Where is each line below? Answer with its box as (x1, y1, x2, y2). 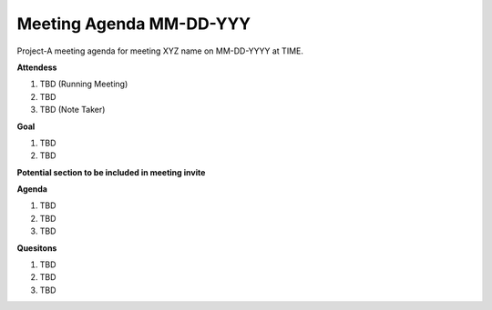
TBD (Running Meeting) (39, 78, 128, 90)
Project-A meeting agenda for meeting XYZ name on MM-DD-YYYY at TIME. (16, 45, 304, 56)
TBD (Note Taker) (39, 105, 106, 115)
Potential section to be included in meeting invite (16, 166, 206, 177)
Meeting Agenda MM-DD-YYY (16, 14, 251, 34)
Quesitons (16, 242, 57, 254)
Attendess (16, 62, 57, 73)
